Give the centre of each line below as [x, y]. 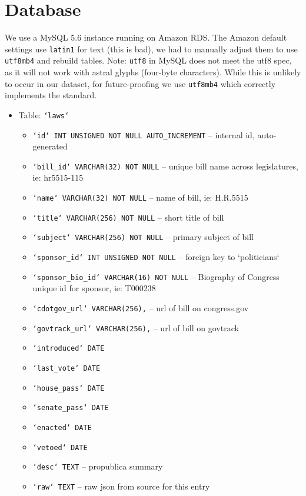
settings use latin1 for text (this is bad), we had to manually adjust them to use [151, 49]
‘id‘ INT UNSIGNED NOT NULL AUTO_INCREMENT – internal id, [144, 134]
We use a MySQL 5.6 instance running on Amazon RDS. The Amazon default [146, 37]
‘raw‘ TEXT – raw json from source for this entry [121, 486]
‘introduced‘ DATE [69, 349]
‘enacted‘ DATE [62, 427]
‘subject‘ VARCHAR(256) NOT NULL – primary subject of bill [143, 237]
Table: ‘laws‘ [44, 114]
